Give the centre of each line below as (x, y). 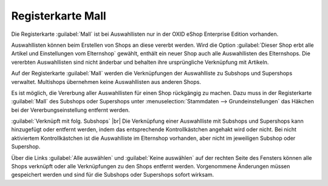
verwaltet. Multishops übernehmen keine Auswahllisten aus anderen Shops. (106, 81)
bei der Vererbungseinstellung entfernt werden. (70, 110)
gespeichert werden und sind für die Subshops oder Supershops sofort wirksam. (113, 175)
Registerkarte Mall (59, 16)
